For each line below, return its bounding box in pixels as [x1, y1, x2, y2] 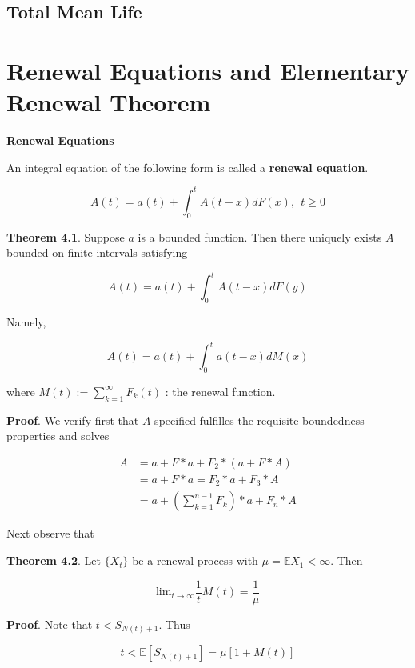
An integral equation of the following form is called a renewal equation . [6, 158, 369, 175]
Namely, [6, 314, 46, 330]
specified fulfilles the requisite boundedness [154, 411, 365, 428]
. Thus [158, 615, 190, 632]
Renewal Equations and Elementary [6, 54, 409, 86]
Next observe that [6, 525, 94, 542]
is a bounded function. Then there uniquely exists [138, 228, 382, 245]
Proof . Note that [6, 615, 93, 632]
